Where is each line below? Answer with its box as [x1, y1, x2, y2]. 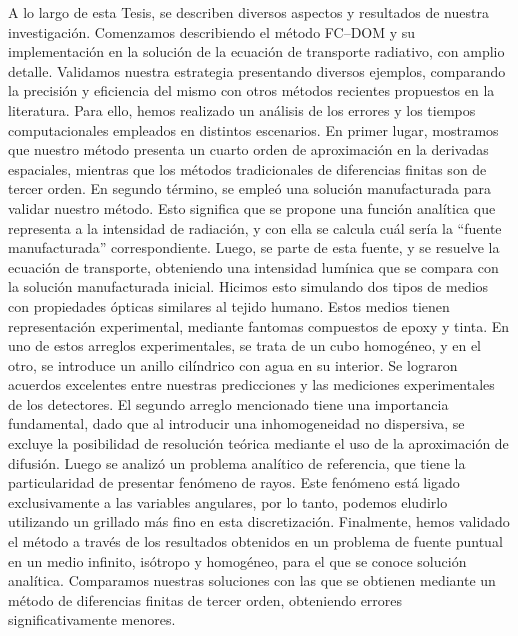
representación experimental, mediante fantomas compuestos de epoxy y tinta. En [8, 315, 510, 336]
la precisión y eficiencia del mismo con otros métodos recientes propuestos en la [8, 80, 495, 101]
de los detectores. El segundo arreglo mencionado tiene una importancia [8, 393, 449, 414]
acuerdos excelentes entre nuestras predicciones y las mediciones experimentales [8, 374, 495, 395]
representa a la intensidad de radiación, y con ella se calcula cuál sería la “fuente [8, 217, 502, 238]
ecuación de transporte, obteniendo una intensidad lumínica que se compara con [8, 256, 499, 277]
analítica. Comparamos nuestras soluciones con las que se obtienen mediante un [8, 570, 496, 591]
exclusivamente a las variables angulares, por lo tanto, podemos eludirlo [8, 491, 448, 512]
